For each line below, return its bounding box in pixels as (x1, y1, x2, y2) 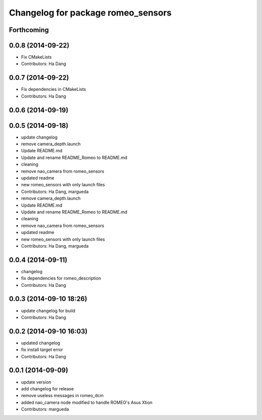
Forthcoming (9, 26, 49, 34)
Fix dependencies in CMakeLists (21, 87, 86, 92)
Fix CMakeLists (21, 54, 52, 60)
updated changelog (21, 340, 60, 346)
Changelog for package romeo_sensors (9, 7, 172, 18)
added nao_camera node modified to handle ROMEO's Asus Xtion (21, 399, 153, 405)
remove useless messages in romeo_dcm (21, 393, 104, 399)
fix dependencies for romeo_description (21, 275, 101, 281)
